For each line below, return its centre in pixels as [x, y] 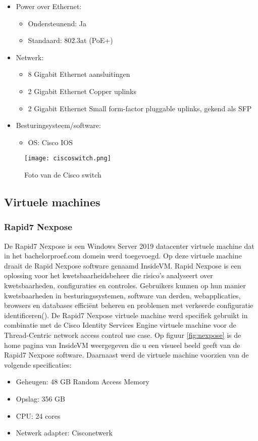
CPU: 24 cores [38, 415]
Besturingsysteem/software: [58, 125]
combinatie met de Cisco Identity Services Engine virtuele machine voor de [120, 325]
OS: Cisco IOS [50, 142]
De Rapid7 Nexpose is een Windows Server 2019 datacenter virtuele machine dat [129, 246]
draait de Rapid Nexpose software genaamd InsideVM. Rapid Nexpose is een [123, 265]
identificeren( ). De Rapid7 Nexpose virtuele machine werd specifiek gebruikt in [126, 315]
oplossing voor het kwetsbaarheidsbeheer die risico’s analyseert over [109, 275]
